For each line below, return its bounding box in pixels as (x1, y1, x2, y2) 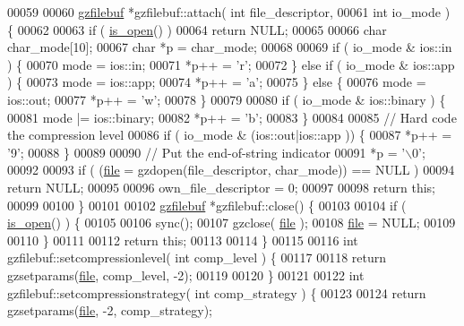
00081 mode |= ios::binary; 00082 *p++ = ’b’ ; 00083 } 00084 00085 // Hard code (7, 107, 457, 126)
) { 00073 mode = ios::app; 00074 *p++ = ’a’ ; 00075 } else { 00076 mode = (7, 73, 426, 91)
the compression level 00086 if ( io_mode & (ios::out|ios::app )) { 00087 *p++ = (7, 125, 452, 144)
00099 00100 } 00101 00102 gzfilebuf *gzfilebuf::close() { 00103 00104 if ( (7, 195, 407, 214)
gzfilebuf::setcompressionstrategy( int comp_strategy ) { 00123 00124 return (7, 283, 426, 302)
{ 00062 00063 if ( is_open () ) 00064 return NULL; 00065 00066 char (7, 20, 387, 39)
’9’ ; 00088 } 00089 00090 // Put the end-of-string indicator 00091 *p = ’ (7, 142, 406, 161)
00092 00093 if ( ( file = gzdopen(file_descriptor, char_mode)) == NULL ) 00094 (7, 160, 455, 179)
